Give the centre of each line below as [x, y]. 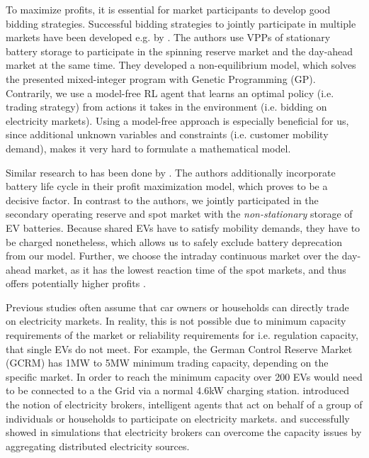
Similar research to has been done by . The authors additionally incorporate [171, 172]
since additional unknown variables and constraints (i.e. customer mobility [167, 134]
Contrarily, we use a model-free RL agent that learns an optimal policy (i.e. [170, 93]
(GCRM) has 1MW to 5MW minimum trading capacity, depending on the [167, 363]
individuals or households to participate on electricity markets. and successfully [178, 418]
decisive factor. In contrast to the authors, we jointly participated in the [162, 200]
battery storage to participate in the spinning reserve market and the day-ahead [180, 51]
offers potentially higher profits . [76, 283]
